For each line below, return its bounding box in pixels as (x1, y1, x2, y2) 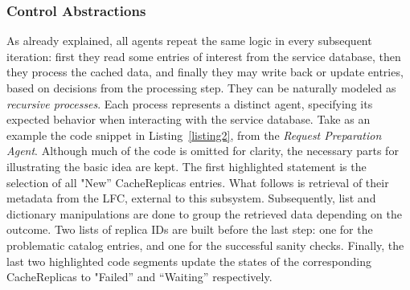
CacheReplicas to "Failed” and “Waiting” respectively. (6, 268, 273, 285)
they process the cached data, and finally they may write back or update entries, (6, 63, 404, 80)
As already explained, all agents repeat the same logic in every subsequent (6, 32, 372, 49)
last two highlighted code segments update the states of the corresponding (6, 252, 371, 269)
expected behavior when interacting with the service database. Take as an (6, 111, 371, 128)
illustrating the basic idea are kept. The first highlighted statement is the (6, 157, 367, 174)
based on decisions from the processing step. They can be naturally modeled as (6, 80, 396, 96)
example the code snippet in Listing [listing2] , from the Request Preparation (6, 126, 382, 143)
